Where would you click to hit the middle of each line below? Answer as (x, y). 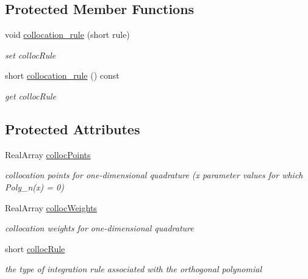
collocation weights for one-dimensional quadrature (99, 228)
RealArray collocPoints (48, 154)
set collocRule (30, 55)
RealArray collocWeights (51, 207)
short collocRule (35, 248)
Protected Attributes (73, 129)
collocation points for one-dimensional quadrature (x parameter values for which (154, 175)
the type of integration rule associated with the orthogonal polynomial (133, 269)
